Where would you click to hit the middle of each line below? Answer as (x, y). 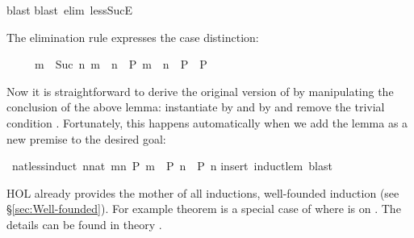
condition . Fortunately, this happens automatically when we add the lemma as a (207, 122)
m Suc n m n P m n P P (121, 64)
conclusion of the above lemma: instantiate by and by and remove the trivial (196, 107)
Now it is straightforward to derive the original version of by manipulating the (200, 91)
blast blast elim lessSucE (70, 10)
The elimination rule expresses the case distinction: (133, 37)
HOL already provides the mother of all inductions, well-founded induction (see (203, 192)
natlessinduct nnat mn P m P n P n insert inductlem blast (172, 166)
